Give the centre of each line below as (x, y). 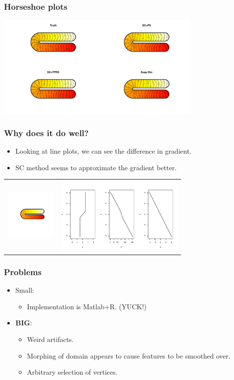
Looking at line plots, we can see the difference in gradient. (103, 151)
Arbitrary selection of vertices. (72, 372)
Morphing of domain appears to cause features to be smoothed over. (129, 355)
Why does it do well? (46, 132)
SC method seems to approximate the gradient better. (96, 167)
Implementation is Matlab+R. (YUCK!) (87, 306)
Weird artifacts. (50, 339)
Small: (25, 290)
